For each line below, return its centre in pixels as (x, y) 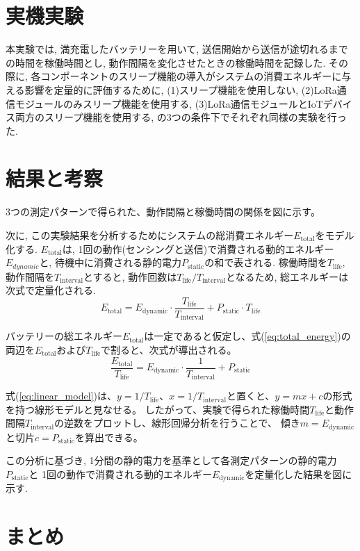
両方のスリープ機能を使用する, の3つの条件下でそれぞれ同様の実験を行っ (181, 117)
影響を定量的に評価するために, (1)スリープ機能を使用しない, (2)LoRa (181, 89)
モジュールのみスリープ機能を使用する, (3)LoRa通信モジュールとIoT (169, 103)
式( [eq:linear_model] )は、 (61, 396)
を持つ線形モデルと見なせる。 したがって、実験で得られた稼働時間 (158, 409)
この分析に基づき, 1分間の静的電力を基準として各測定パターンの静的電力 (171, 460)
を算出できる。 (109, 437)
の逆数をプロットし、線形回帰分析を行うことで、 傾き (177, 423)
